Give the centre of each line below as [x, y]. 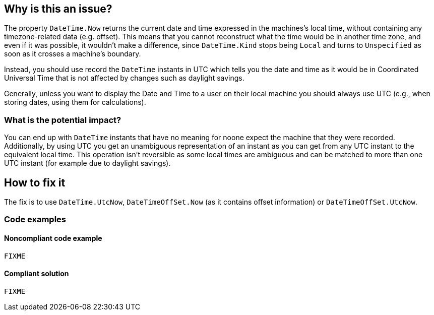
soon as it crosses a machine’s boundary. [73, 54]
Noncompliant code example [53, 238]
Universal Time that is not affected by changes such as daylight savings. [124, 78]
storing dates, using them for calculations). [75, 102]
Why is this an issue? [58, 9]
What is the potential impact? [63, 120]
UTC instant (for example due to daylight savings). [87, 163]
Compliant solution [37, 274]
